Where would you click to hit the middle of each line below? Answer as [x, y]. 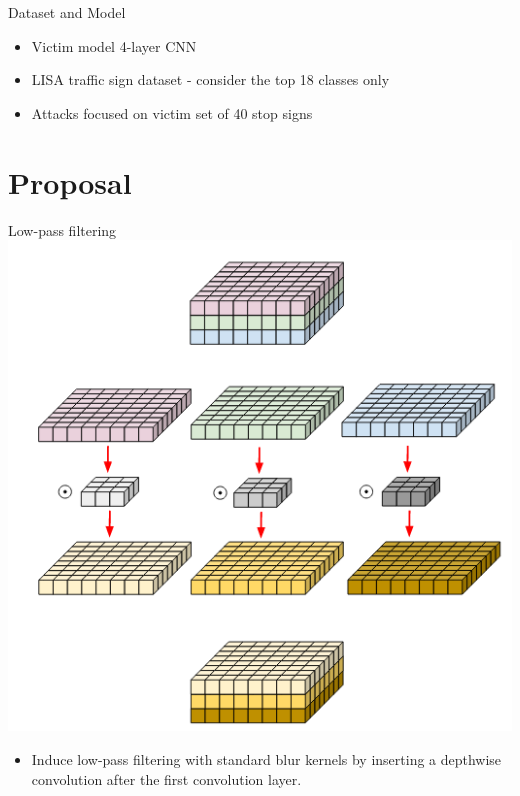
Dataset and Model [67, 12]
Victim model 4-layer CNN [114, 45]
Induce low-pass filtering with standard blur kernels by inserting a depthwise [266, 759]
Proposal [70, 181]
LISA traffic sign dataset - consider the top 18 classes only [210, 79]
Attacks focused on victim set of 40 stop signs [172, 112]
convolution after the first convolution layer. [166, 778]
